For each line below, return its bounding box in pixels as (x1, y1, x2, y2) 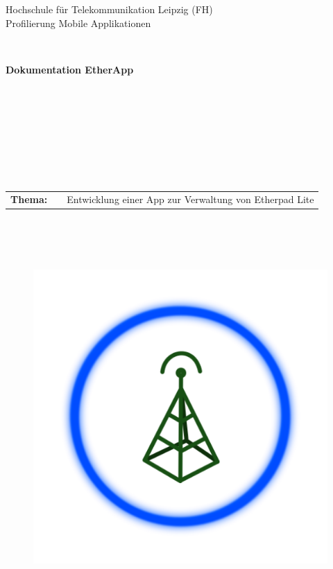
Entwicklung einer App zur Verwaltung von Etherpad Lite (67, 192, 314, 207)
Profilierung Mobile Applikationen (6, 15, 151, 30)
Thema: (10, 192, 48, 207)
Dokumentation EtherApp (6, 62, 134, 76)
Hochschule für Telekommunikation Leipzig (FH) (6, 2, 213, 16)
